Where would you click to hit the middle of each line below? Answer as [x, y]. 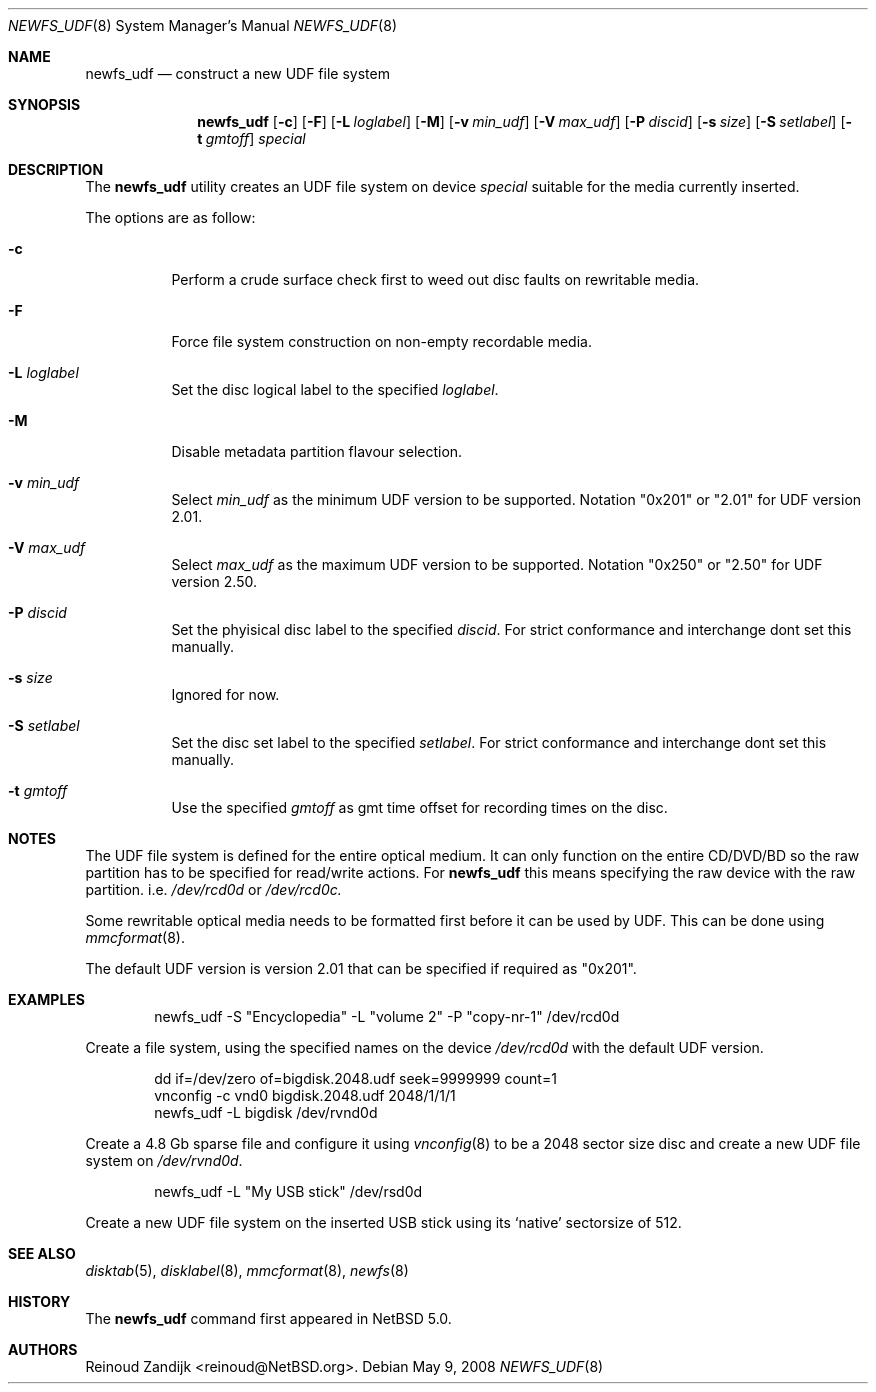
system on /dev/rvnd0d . [164, 1160]
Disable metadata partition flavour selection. [317, 451]
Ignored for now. [225, 694]
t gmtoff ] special [251, 138]
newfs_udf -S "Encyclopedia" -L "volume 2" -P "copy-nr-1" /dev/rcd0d [387, 1016]
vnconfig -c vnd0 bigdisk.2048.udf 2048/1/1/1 [305, 1095]
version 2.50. [214, 581]
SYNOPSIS [44, 104]
